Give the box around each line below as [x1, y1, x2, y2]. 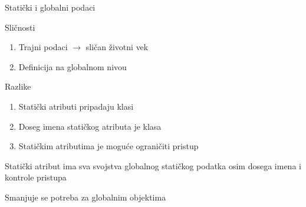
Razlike [5, 80, 31, 93]
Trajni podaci [18, 41, 68, 53]
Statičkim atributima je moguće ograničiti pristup [18, 140, 199, 152]
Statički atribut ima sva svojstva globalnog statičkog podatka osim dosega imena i [5, 159, 301, 172]
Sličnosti [5, 21, 35, 33]
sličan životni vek [85, 41, 149, 53]
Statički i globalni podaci [5, 1, 96, 13]
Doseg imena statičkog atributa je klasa [18, 120, 162, 132]
